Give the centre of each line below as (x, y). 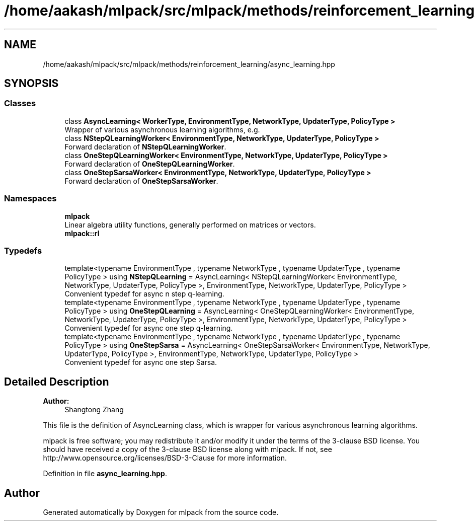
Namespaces (30, 199)
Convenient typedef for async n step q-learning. (144, 294)
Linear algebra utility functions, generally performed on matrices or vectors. (190, 224)
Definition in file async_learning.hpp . (105, 474)
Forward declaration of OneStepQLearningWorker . (150, 164)
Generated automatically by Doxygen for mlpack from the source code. (161, 512)
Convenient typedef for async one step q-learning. (149, 328)
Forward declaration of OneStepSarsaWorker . (141, 181)
